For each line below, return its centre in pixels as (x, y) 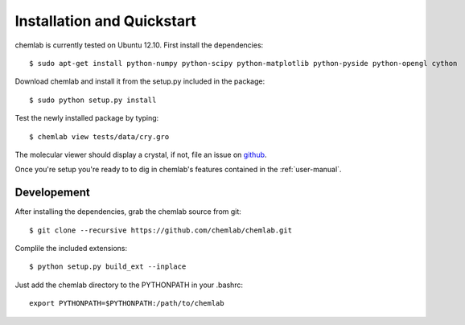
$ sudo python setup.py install (93, 100)
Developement (52, 193)
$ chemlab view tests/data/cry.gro (99, 136)
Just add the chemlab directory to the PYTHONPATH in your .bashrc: (129, 285)
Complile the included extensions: (71, 248)
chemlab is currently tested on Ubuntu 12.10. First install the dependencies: (139, 45)
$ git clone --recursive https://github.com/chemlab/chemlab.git (161, 230)
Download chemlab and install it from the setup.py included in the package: (140, 81)
